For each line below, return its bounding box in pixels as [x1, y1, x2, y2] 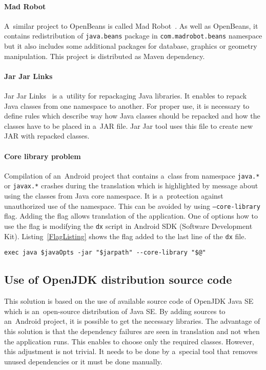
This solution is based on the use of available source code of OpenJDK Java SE [4, 296, 254, 306]
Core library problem [4, 150, 81, 161]
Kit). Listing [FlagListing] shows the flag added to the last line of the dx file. [4, 230, 247, 241]
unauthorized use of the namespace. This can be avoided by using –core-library [4, 200, 260, 211]
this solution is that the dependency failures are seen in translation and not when [4, 325, 260, 336]
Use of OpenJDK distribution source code [4, 271, 232, 287]
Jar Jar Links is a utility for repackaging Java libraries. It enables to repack [4, 90, 247, 101]
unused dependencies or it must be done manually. [4, 356, 162, 366]
